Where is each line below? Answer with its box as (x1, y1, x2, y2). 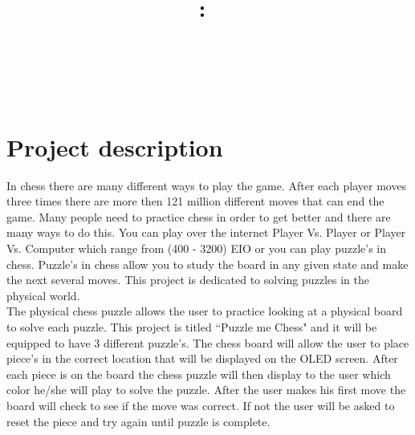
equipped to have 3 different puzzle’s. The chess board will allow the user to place (6, 334, 409, 351)
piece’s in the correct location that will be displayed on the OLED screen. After (6, 350, 398, 367)
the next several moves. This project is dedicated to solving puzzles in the (6, 271, 369, 288)
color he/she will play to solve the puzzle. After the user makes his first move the (6, 381, 406, 398)
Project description (6, 130, 223, 163)
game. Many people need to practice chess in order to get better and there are (6, 208, 391, 225)
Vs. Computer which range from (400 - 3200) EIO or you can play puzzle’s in (6, 240, 386, 257)
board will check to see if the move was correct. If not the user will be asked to (6, 397, 395, 413)
